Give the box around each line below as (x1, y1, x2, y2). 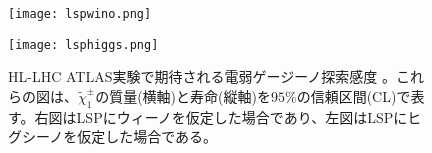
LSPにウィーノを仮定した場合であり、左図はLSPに (76, 106, 408, 127)
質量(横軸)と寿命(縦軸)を (109, 85, 271, 106)
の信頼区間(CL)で (296, 85, 411, 106)
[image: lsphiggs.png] (8, 37, 159, 52)
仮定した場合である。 (77, 126, 218, 147)
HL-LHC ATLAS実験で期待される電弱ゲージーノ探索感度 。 (8, 66, 396, 87)
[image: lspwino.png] (8, 7, 152, 21)
